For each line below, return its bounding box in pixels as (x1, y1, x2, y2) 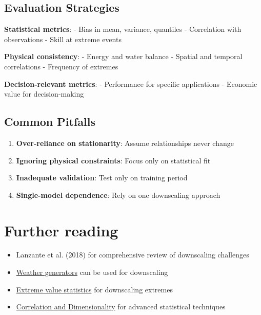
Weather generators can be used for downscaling (16, 267, 168, 277)
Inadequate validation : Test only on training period (16, 172, 188, 183)
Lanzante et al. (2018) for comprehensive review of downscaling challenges (16, 249, 249, 260)
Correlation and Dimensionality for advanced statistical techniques (16, 301, 226, 312)
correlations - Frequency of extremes (4, 61, 118, 71)
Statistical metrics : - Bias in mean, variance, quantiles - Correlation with (4, 24, 242, 34)
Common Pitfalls (4, 114, 95, 129)
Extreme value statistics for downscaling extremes (16, 284, 173, 294)
